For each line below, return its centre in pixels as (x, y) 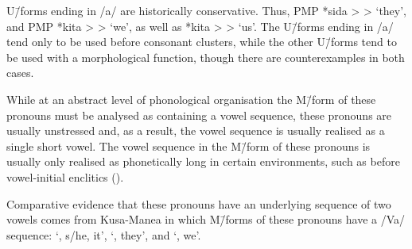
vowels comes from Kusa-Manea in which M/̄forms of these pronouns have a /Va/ (206, 219)
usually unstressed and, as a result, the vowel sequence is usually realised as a (196, 130)
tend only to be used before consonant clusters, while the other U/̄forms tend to (202, 42)
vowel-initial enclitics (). (65, 176)
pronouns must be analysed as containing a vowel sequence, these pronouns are (199, 115)
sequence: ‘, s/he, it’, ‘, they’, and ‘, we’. (104, 234)
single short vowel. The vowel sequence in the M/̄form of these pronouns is (189, 146)
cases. (20, 73)
